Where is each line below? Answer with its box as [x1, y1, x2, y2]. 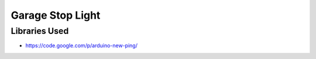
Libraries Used [11, 26, 69, 36]
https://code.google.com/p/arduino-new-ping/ [25, 42, 138, 49]
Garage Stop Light [11, 9, 101, 22]
